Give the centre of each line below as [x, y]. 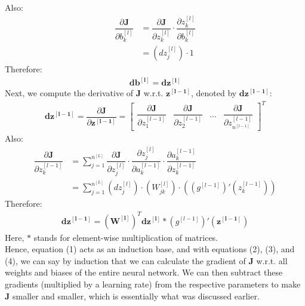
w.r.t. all [272, 260]
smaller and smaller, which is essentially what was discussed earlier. [136, 296]
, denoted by [214, 93]
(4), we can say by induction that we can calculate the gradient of [125, 260]
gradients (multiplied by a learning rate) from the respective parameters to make [153, 284]
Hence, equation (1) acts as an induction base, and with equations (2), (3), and [150, 249]
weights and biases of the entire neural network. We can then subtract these [144, 272]
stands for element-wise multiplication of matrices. [126, 237]
